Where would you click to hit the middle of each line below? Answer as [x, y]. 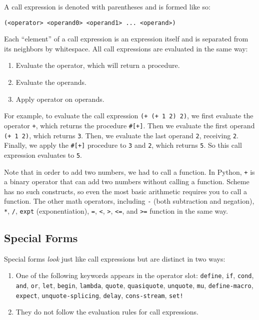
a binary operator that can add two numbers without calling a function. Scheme [127, 181]
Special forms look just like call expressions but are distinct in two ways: [115, 258]
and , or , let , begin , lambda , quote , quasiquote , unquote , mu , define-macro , [134, 285]
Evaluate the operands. [51, 82]
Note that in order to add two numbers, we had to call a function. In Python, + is [129, 171]
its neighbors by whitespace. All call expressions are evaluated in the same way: [126, 48]
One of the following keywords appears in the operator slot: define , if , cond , [135, 275]
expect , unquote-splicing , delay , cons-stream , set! [99, 295]
